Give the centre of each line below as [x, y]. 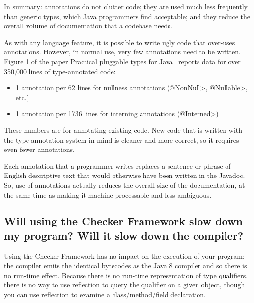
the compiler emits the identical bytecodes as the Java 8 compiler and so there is [126, 265]
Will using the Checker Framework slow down [123, 221]
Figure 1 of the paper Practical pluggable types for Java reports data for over [122, 61]
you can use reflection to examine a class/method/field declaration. [105, 294]
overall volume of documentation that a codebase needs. [88, 26]
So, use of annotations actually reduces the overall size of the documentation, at [125, 185]
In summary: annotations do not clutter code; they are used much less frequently [126, 6]
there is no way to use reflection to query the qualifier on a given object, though [125, 285]
